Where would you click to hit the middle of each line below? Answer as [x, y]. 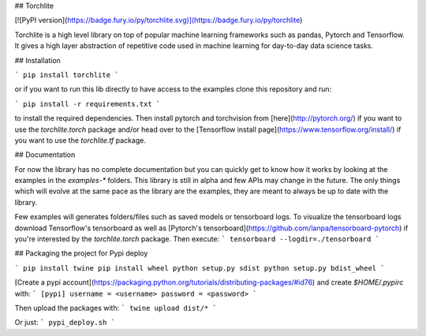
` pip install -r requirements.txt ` [88, 104]
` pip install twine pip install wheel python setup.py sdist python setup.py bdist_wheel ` [200, 268]
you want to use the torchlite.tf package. [80, 140]
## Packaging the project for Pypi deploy [81, 253]
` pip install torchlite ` [67, 75]
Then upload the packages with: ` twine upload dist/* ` [116, 308]
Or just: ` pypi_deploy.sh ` [65, 323]
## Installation [37, 60]
